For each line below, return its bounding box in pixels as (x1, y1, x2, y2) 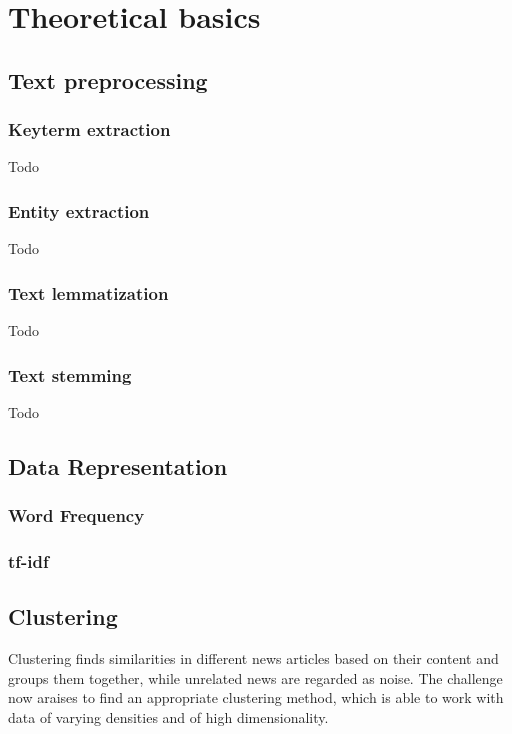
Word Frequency (8, 503, 145, 528)
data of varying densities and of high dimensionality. (8, 706, 329, 727)
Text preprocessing (8, 64, 208, 95)
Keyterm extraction (8, 117, 171, 142)
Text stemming (8, 362, 132, 387)
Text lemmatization (8, 280, 169, 305)
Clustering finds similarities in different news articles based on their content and (8, 648, 499, 669)
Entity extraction (8, 198, 150, 223)
